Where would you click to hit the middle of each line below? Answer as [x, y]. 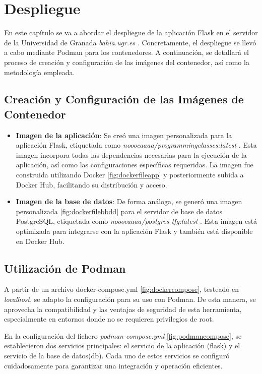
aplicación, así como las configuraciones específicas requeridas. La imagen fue [135, 165]
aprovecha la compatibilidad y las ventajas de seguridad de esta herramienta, [123, 309]
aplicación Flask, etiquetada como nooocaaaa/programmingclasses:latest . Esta [136, 145]
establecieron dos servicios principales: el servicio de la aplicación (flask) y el [122, 346]
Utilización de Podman [65, 268]
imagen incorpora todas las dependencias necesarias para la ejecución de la [131, 154]
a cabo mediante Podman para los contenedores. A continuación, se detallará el [126, 52]
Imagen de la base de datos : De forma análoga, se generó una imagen [129, 201]
